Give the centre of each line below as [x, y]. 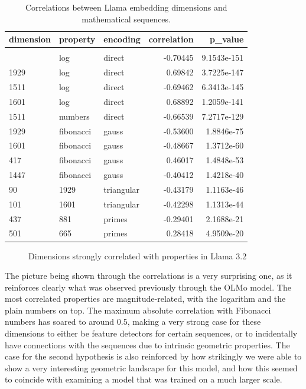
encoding [122, 39]
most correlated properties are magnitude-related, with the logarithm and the [145, 299]
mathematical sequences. [126, 19]
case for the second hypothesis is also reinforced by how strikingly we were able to [153, 356]
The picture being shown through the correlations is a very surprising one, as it [149, 276]
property [77, 39]
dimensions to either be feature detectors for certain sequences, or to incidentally [151, 333]
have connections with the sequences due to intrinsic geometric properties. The [147, 345]
